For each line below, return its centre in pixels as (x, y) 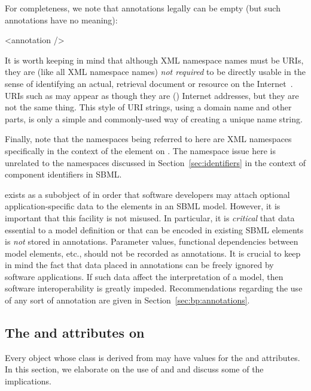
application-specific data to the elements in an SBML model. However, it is (143, 206)
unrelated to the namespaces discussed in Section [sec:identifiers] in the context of (155, 162)
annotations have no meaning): (61, 19)
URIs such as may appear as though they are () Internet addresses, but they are (152, 95)
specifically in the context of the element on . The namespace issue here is (141, 150)
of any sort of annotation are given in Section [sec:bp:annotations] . (127, 300)
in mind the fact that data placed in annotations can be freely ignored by (139, 265)
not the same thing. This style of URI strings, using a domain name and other (148, 107)
